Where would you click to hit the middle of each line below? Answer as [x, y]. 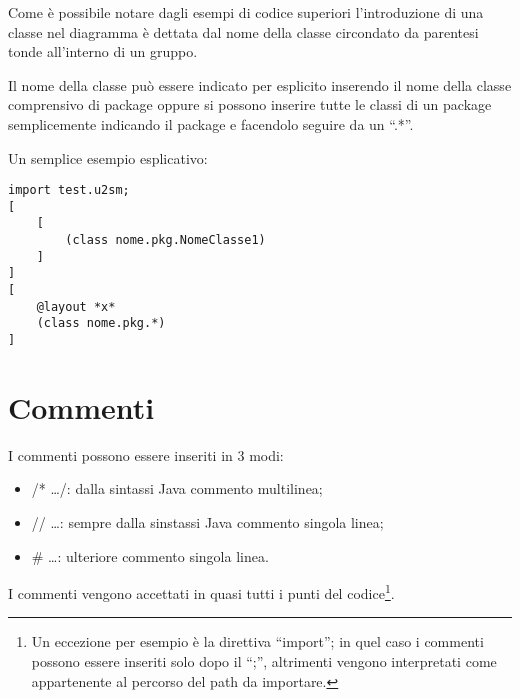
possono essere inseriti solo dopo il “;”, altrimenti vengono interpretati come [264, 661]
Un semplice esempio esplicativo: [108, 157]
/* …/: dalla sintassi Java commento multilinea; [177, 488]
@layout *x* [76, 306]
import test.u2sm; [69, 190]
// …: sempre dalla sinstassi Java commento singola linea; [207, 522]
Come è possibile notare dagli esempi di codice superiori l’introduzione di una [246, 12]
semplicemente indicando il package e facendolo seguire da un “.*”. [211, 123]
